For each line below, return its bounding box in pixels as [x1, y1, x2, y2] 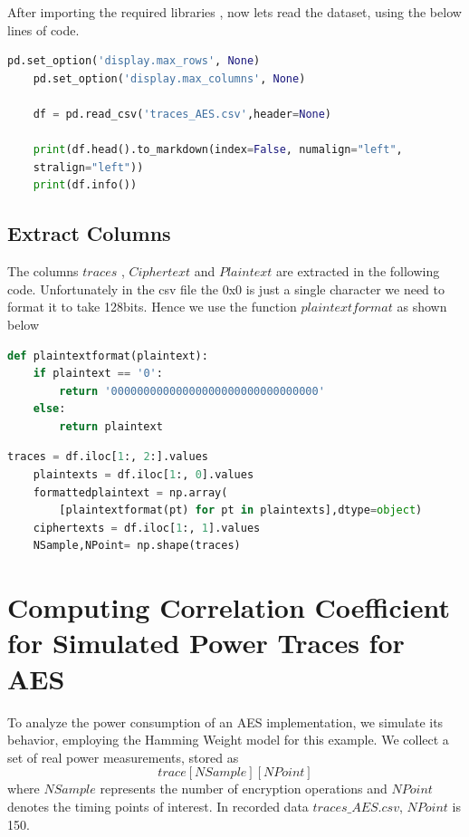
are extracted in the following [276, 262, 440, 281]
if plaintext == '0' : [33, 367, 163, 380]
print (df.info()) [33, 178, 138, 192]
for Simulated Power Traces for [7, 624, 405, 661]
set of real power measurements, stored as [7, 747, 239, 766]
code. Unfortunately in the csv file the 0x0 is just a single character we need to [7, 279, 445, 298]
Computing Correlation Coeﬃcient [7, 589, 450, 626]
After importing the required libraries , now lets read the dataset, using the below [7, 3, 462, 21]
